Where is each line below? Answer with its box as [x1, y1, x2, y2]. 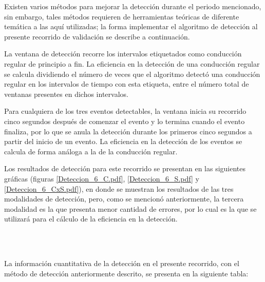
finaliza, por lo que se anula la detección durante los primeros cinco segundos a [4, 126, 252, 136]
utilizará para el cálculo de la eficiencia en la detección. [4, 213, 178, 224]
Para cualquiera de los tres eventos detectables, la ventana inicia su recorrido [4, 106, 247, 116]
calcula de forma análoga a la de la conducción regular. [4, 146, 178, 156]
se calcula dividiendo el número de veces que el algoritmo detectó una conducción [4, 68, 260, 79]
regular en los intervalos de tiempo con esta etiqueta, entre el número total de [4, 78, 249, 89]
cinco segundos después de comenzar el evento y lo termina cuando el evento [4, 115, 245, 126]
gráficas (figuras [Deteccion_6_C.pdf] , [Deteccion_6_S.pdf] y [4, 173, 199, 184]
